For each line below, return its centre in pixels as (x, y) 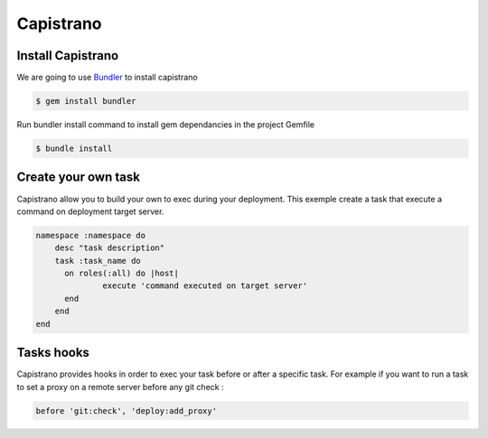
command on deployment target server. (90, 211)
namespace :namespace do (91, 235)
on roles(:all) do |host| (122, 274)
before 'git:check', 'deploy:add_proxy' (126, 410)
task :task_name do (98, 261)
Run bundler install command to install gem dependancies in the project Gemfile (166, 125)
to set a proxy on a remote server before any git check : (120, 387)
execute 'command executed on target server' (205, 286)
